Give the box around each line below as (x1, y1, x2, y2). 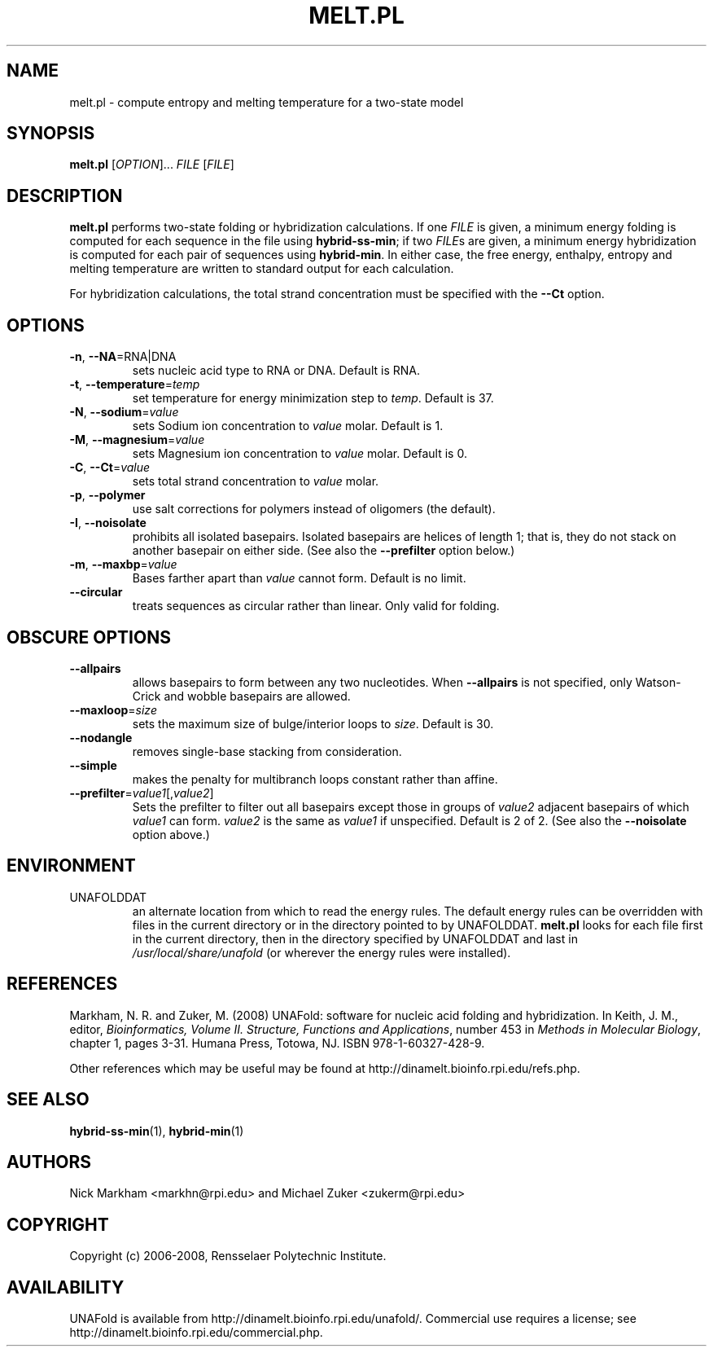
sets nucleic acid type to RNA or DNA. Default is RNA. (132, 363, 420, 378)
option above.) (132, 827, 210, 841)
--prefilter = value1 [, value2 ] (69, 785, 214, 800)
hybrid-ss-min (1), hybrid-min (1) (69, 1123, 244, 1138)
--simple (69, 758, 117, 772)
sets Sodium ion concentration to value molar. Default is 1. (132, 419, 444, 433)
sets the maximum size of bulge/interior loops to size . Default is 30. (132, 716, 494, 731)
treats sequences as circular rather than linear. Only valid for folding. (132, 599, 500, 613)
